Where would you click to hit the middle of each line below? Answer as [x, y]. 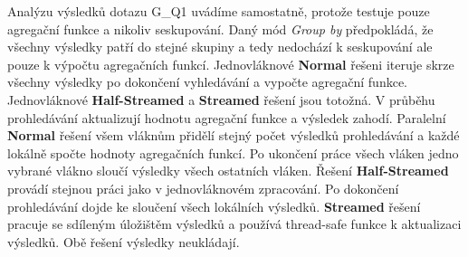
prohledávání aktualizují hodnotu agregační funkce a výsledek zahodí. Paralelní [227, 117]
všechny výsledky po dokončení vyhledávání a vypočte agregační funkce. [207, 82]
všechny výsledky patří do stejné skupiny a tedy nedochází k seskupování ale [220, 47]
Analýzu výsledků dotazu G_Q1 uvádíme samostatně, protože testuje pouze [219, 11]
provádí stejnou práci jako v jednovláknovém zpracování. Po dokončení [203, 188]
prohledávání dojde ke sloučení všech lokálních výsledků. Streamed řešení [214, 206]
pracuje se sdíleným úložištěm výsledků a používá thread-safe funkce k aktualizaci [234, 224]
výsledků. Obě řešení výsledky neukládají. [124, 241]
